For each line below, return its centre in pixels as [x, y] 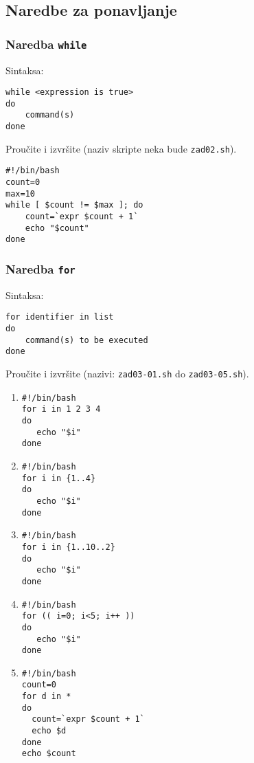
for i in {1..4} [59, 478]
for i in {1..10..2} [68, 547]
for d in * [46, 697]
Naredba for [41, 268]
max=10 [20, 193]
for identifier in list [60, 317]
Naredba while [46, 44]
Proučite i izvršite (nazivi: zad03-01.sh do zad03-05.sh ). [127, 374]
